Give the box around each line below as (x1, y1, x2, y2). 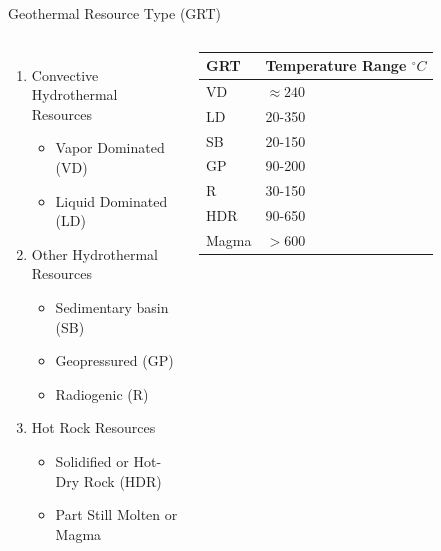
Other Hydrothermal (31, 243, 158, 264)
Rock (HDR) (83, 470, 162, 491)
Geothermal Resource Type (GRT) (8, 3, 222, 23)
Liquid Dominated (55, 190, 168, 211)
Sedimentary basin (55, 296, 169, 317)
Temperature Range (265, 55, 407, 76)
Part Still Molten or (55, 504, 178, 525)
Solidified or (55, 450, 129, 471)
